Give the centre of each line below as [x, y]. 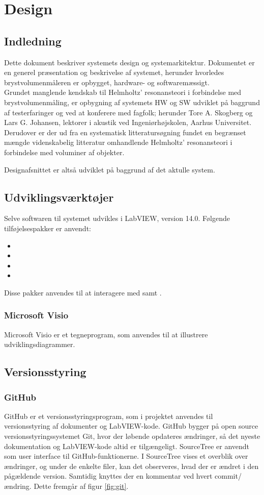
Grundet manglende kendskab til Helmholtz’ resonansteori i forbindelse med [123, 92]
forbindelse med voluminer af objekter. [64, 152]
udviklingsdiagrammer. [40, 344]
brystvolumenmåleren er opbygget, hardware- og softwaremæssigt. [107, 82]
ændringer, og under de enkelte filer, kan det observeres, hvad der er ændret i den [131, 466]
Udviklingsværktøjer [59, 197]
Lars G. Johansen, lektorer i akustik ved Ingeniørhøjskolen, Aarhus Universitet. [128, 122]
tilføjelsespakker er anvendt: [48, 228]
